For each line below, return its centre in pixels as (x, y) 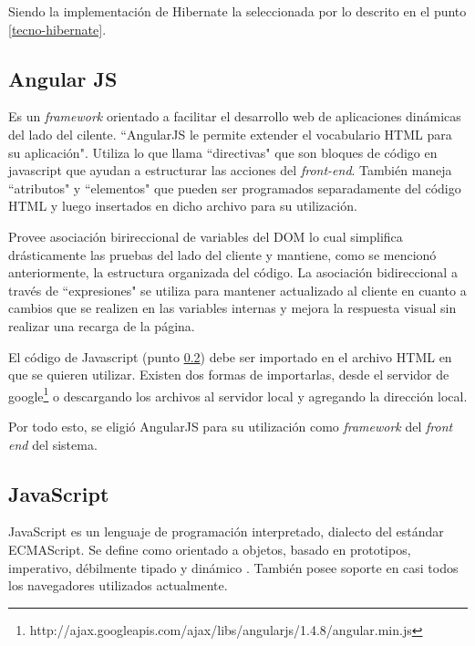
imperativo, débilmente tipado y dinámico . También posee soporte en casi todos (233, 567)
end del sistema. (53, 444)
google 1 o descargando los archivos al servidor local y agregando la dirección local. (238, 394)
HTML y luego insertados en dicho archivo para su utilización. (183, 206)
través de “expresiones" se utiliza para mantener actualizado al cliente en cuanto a (237, 290)
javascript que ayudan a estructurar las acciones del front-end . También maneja (230, 170)
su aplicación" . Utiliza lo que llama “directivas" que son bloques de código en (223, 152)
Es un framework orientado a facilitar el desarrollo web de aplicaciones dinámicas (235, 116)
